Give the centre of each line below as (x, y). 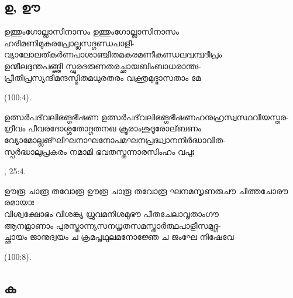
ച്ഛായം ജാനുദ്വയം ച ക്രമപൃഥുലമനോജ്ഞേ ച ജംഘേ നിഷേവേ (119, 237)
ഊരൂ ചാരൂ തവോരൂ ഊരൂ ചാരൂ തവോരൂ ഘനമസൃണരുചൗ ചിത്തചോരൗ (146, 190)
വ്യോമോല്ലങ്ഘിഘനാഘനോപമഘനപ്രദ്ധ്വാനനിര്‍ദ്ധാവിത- (115, 139)
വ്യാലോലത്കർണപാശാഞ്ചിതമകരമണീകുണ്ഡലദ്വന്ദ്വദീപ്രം (113, 54)
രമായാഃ (19, 202)
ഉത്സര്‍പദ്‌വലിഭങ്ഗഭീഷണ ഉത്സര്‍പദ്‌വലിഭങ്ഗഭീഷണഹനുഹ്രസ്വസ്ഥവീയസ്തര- (146, 116)
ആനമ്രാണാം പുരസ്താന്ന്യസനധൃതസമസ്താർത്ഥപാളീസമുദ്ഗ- (113, 225)
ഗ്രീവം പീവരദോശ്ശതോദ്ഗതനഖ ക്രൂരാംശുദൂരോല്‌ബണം (103, 128)
